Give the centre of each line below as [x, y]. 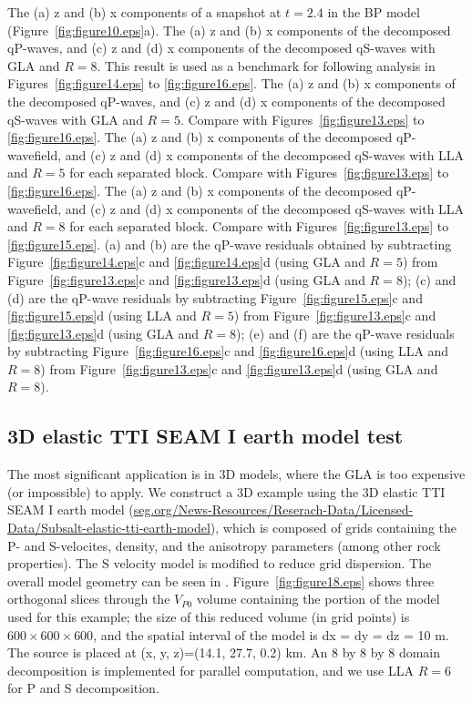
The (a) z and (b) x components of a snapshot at [144, 12]
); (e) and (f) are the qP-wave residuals [345, 333]
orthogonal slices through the [89, 599]
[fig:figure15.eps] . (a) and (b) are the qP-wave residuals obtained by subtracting [230, 244]
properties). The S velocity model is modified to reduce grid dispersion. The [220, 563]
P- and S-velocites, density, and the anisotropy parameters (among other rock [224, 545]
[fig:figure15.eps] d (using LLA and [102, 316]
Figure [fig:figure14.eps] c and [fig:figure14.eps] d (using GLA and [186, 262]
